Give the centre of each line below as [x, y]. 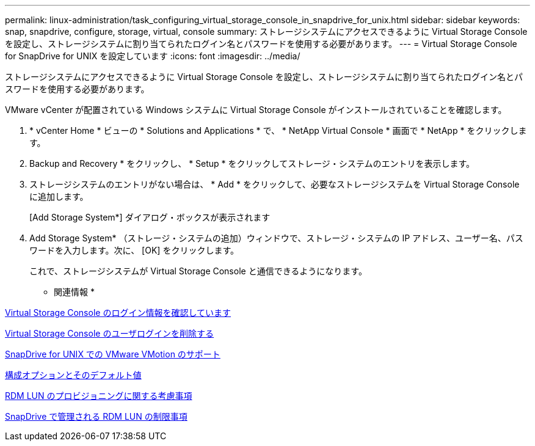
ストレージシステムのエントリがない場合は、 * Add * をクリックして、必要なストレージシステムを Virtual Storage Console [275, 184]
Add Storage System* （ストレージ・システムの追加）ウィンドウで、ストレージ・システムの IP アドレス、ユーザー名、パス [276, 238]
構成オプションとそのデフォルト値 [73, 375]
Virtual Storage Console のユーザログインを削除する [110, 333]
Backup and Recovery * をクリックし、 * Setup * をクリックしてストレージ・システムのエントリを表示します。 [252, 163]
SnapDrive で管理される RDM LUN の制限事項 [96, 416]
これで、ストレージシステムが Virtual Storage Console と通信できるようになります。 [198, 271]
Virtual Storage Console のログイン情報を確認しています [118, 313]
